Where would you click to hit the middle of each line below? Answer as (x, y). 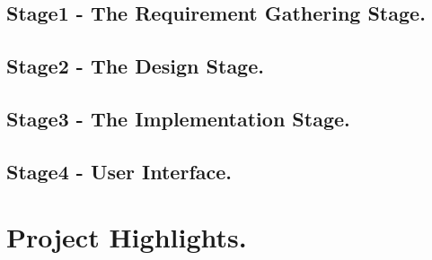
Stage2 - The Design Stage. (135, 66)
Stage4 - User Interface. (119, 171)
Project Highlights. (127, 237)
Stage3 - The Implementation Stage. (178, 118)
